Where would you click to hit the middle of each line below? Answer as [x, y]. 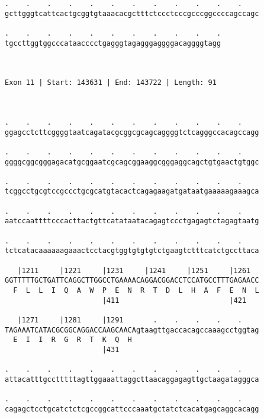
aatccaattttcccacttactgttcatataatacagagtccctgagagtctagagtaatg [132, 221]
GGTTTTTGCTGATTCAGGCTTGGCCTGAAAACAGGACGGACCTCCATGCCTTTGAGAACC [132, 281]
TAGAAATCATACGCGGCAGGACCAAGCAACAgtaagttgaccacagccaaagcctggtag [132, 330]
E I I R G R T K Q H [73, 340]
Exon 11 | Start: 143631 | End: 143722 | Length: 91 [111, 83]
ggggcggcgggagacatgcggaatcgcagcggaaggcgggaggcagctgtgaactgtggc [132, 162]
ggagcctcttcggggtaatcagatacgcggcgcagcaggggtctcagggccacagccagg [132, 132]
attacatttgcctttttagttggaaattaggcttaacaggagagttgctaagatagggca [132, 379]
